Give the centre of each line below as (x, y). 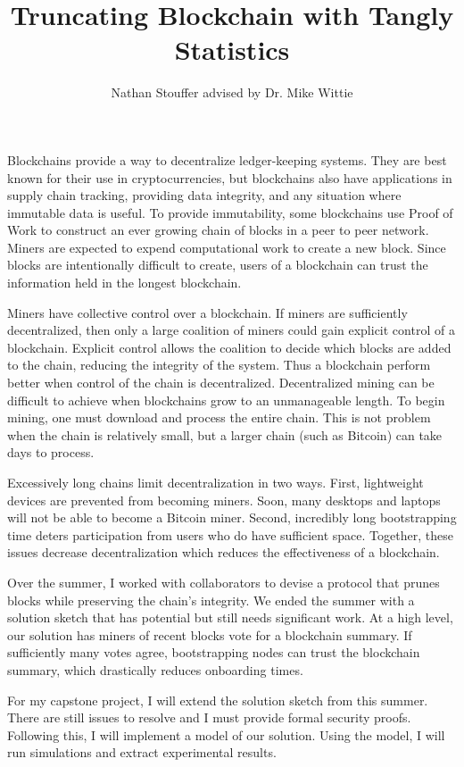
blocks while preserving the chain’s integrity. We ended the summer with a (211, 600)
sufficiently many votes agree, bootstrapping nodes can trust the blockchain (214, 652)
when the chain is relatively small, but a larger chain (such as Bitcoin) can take (225, 434)
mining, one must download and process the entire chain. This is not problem (219, 417)
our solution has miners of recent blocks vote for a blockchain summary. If (210, 634)
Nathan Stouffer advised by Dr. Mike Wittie (232, 92)
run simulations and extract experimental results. (142, 752)
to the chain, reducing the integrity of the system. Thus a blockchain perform (219, 365)
